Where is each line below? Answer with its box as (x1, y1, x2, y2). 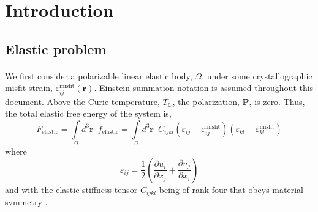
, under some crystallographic (202, 69, 312, 82)
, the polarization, (172, 95, 240, 108)
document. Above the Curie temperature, (5, 95, 160, 108)
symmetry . (5, 196, 48, 208)
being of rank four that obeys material (159, 183, 303, 196)
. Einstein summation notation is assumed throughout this (94, 81, 314, 94)
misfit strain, (5, 81, 53, 94)
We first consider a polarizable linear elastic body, (5, 69, 192, 82)
